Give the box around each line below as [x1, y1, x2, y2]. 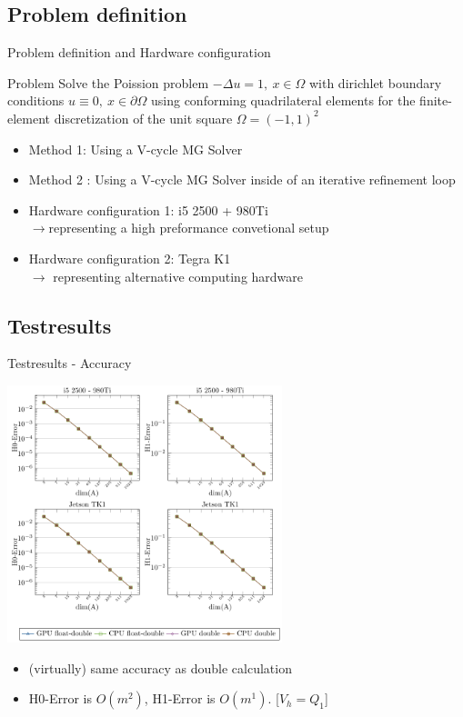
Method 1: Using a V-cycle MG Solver [28, 139, 243, 158]
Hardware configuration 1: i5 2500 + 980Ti [28, 200, 268, 219]
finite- [419, 91, 452, 110]
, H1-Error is [144, 689, 216, 708]
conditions [7, 91, 65, 110]
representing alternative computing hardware [53, 266, 304, 285]
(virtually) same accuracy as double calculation [28, 658, 292, 677]
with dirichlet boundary [308, 73, 442, 92]
